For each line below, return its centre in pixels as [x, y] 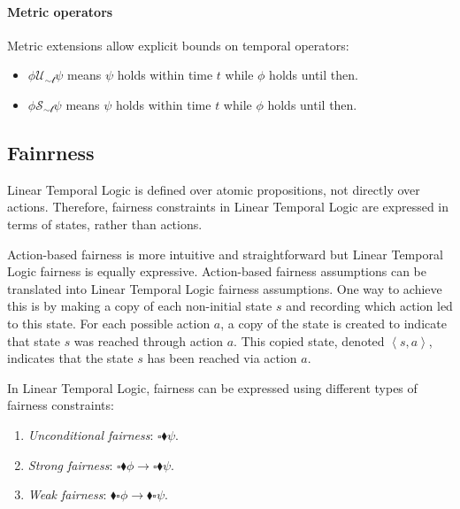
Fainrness [51, 152]
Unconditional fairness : [91, 434]
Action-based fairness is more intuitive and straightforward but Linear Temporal [225, 254]
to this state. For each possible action [109, 323]
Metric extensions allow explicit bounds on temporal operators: [178, 45]
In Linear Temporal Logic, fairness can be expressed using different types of [212, 387]
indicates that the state [70, 358]
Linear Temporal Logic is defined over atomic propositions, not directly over [214, 189]
